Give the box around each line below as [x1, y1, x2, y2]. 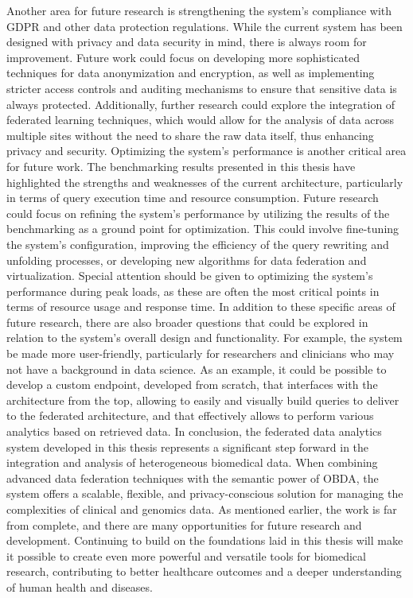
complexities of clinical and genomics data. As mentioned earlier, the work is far [6, 501, 397, 517]
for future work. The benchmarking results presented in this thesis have [6, 157, 356, 174]
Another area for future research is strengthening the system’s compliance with [6, 2, 392, 18]
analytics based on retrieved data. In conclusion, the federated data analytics [6, 423, 382, 440]
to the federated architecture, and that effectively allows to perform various [6, 407, 374, 424]
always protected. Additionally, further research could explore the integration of [6, 95, 395, 112]
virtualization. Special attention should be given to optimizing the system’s [6, 267, 373, 284]
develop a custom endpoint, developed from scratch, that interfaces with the [6, 376, 378, 393]
